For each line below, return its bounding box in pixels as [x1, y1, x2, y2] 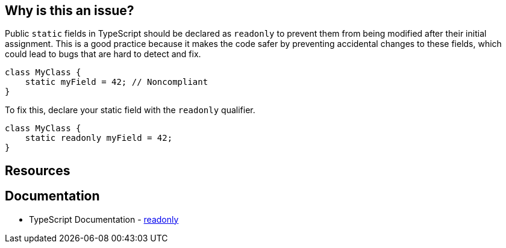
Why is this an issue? [5, 3, 134, 18]
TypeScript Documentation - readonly [29, 214, 179, 225]
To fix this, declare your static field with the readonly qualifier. [5, 105, 255, 116]
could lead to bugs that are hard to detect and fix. [5, 49, 201, 60]
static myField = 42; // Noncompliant [25, 77, 208, 87]
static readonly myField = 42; [25, 133, 173, 143]
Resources [5, 163, 70, 178]
